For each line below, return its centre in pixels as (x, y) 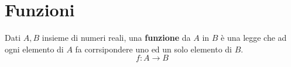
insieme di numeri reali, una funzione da (116, 38)
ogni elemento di (34, 49)
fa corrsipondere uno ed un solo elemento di (153, 49)
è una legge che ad (254, 38)
